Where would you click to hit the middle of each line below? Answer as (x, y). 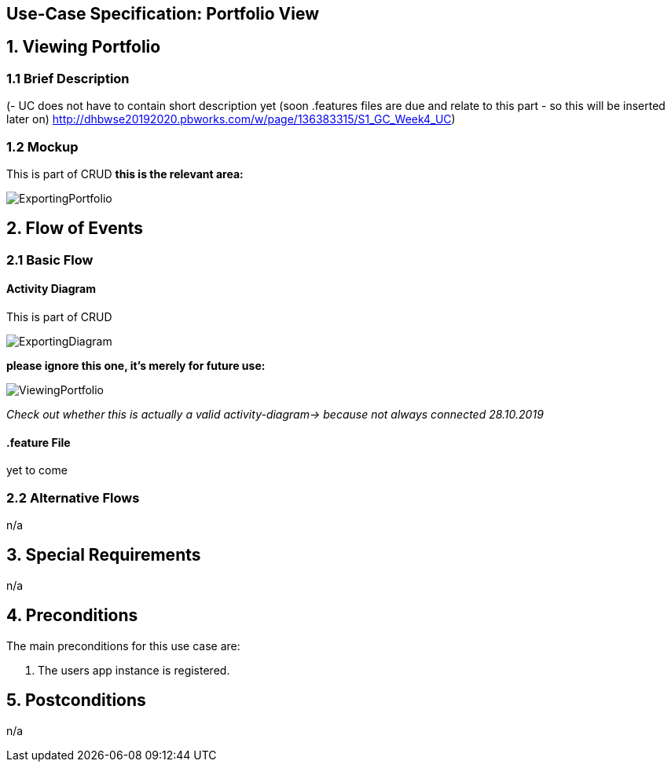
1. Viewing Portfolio (84, 47)
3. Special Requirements (104, 555)
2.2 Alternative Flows (73, 497)
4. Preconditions (72, 616)
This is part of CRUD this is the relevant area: (125, 174)
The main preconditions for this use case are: (123, 645)
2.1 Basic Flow (50, 260)
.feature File (38, 442)
